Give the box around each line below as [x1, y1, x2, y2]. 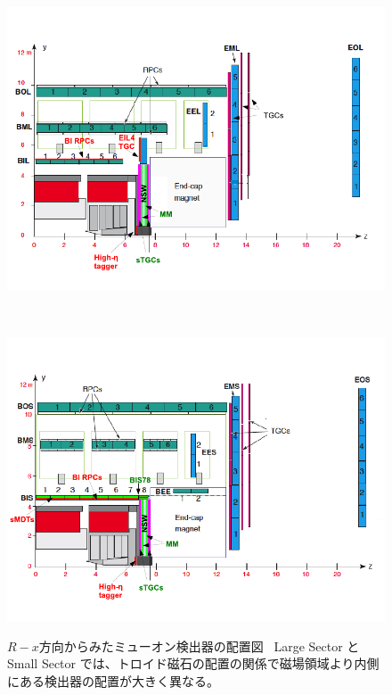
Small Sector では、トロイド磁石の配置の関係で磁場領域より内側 [7, 654, 380, 673]
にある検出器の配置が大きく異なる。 [7, 671, 219, 690]
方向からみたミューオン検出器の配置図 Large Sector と [38, 636, 360, 655]
